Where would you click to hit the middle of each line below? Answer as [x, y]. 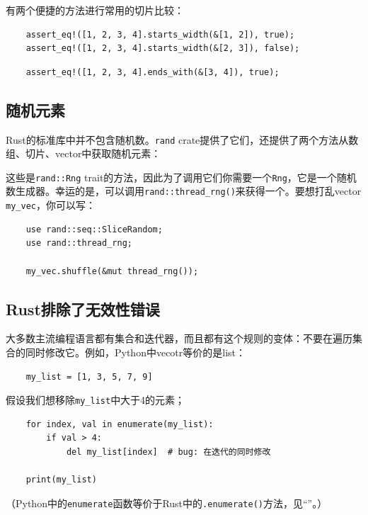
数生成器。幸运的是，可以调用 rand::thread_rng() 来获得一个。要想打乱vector [184, 191]
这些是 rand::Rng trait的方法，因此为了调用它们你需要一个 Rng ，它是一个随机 [181, 177]
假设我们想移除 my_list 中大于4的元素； [96, 400]
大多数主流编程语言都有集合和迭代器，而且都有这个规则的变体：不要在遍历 [179, 338]
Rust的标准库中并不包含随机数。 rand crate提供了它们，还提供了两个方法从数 [182, 139]
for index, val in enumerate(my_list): [120, 424]
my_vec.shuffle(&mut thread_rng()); [112, 271]
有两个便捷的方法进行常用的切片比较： [95, 10]
